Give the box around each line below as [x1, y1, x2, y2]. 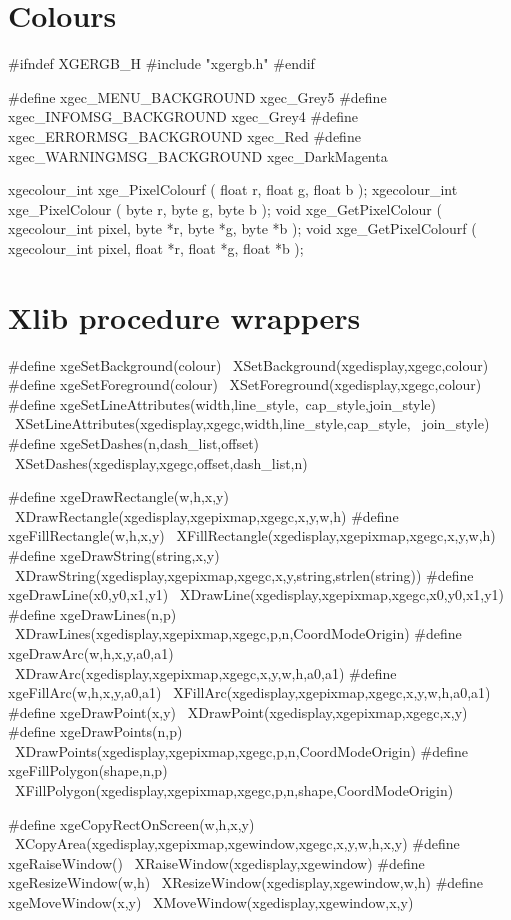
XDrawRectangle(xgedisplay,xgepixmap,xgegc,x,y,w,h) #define [14, 505, 399, 526]
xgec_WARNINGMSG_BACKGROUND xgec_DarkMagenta [8, 145, 388, 166]
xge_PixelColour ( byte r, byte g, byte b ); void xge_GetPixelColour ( [8, 198, 442, 219]
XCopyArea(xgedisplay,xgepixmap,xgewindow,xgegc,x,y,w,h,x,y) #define [14, 833, 460, 854]
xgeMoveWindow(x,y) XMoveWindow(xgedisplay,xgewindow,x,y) [8, 892, 414, 913]
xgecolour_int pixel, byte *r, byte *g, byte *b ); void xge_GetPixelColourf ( [8, 218, 477, 239]
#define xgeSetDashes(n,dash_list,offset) [8, 432, 260, 453]
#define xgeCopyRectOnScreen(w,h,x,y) [8, 813, 255, 834]
